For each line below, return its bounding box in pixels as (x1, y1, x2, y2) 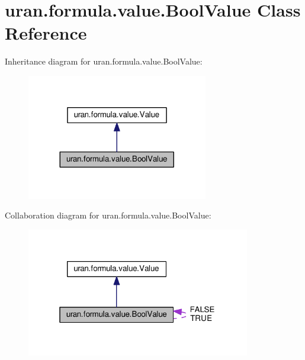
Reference (5, 21, 87, 45)
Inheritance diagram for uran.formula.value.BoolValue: (5, 55, 203, 67)
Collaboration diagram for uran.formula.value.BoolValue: (5, 209, 211, 221)
